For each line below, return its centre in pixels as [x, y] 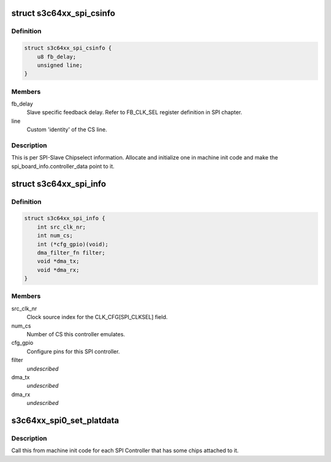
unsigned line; [60, 65]
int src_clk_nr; [61, 227]
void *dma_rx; [58, 270]
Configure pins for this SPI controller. [73, 351]
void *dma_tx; [58, 261]
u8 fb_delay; [57, 56]
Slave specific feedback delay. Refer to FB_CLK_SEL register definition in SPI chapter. [134, 112]
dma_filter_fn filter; [71, 252]
